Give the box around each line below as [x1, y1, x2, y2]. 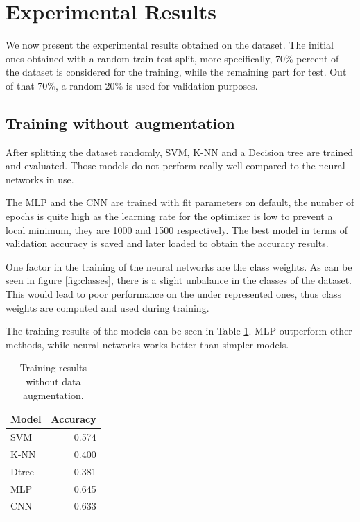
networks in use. [6, 171, 74, 186]
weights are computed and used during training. [6, 300, 209, 314]
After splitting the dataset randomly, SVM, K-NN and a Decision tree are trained [6, 144, 354, 159]
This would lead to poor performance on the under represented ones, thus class [6, 287, 342, 301]
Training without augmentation [6, 112, 235, 133]
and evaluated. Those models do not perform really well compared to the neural [6, 158, 345, 173]
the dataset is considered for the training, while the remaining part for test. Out [6, 65, 347, 79]
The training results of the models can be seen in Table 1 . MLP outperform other [6, 323, 352, 338]
